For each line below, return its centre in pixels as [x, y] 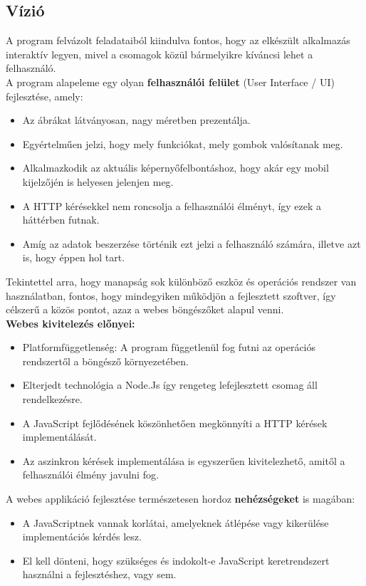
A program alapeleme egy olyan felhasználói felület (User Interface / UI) [170, 82]
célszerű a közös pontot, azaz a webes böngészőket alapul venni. [145, 309]
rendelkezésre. [52, 399]
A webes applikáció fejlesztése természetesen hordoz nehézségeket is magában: [181, 499]
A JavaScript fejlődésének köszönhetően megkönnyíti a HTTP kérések [175, 423]
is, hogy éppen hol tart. [74, 257]
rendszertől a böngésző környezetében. [105, 361]
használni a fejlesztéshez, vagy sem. [99, 574]
